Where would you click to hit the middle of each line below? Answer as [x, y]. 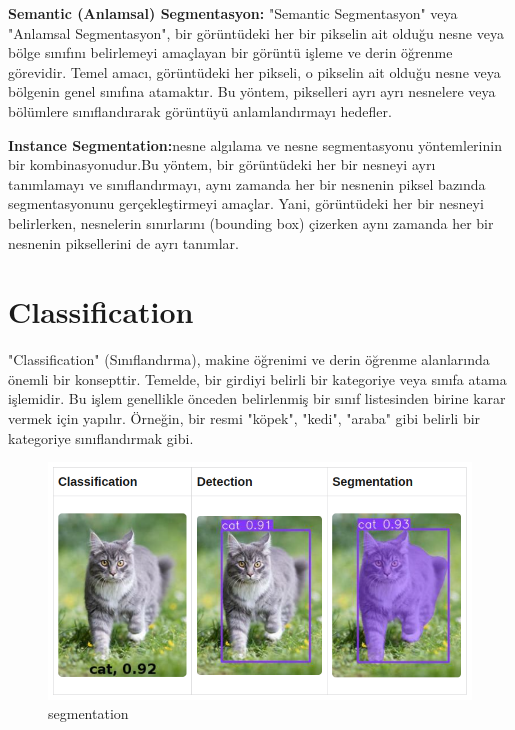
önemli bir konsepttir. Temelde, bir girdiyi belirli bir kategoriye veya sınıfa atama [257, 378]
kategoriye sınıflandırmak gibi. [101, 437]
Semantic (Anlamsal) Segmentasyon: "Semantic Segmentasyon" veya [233, 13]
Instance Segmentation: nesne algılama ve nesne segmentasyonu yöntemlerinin [255, 144]
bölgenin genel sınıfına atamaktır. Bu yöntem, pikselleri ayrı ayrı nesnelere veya [252, 91]
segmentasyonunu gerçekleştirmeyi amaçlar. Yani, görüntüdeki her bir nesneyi [246, 203]
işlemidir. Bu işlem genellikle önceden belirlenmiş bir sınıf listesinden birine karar [257, 398]
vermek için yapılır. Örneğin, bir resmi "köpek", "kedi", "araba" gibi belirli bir [244, 418]
